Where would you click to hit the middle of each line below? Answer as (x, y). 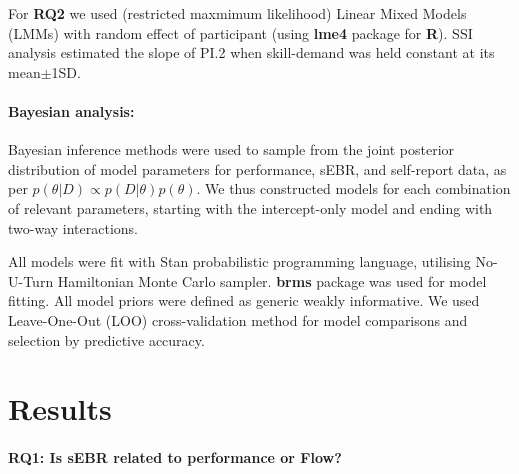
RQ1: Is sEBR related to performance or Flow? (175, 457)
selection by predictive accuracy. (106, 339)
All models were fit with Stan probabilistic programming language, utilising (239, 261)
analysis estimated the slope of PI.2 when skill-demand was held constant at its (251, 52)
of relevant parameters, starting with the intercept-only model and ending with (250, 207)
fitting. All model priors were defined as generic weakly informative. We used (244, 300)
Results (60, 408)
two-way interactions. (73, 227)
